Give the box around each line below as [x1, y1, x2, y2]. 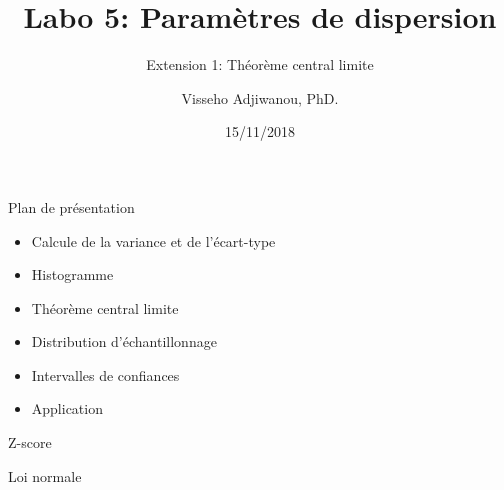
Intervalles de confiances [31, 364, 180, 385]
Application [31, 398, 103, 419]
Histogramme [31, 264, 114, 285]
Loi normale [8, 465, 82, 486]
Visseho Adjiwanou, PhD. [181, 87, 339, 108]
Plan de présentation [8, 196, 135, 217]
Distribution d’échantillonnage [31, 331, 217, 352]
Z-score [8, 432, 52, 453]
